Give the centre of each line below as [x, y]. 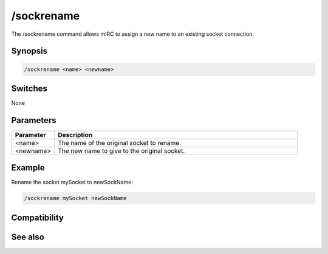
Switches [29, 88]
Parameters [34, 120]
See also [28, 237]
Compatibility [37, 217]
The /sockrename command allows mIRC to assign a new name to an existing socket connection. [133, 34]
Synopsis [29, 51]
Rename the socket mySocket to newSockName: [72, 182]
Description [75, 135]
